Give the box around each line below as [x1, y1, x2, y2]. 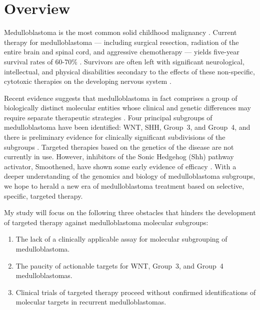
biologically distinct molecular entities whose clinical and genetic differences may [4, 102, 251, 113]
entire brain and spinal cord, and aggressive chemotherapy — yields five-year [4, 46, 239, 57]
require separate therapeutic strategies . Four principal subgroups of [4, 112, 212, 122]
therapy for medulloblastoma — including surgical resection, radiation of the [4, 36, 239, 47]
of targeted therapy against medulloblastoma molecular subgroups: [4, 217, 208, 227]
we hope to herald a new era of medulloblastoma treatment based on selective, [4, 181, 244, 191]
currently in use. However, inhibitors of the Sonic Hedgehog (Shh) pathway [4, 151, 234, 162]
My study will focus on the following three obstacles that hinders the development [4, 207, 256, 218]
